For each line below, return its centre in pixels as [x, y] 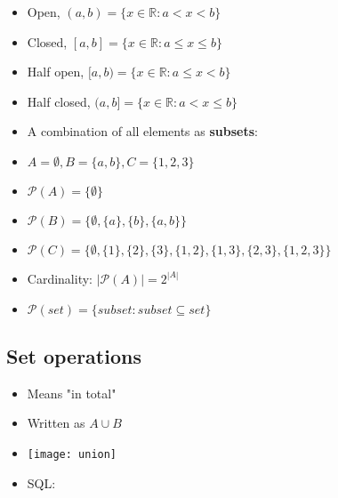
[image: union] [72, 454]
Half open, [56, 72]
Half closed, [59, 101]
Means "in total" [72, 393]
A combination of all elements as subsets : [142, 131]
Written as [56, 423]
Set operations [74, 355]
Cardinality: [60, 278]
